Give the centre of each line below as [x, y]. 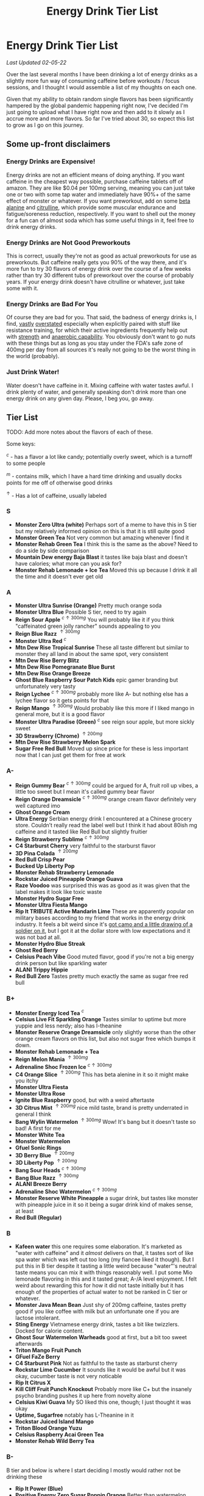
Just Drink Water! [33, 372]
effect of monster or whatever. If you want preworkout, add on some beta [98, 201]
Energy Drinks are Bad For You [52, 304]
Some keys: [21, 444]
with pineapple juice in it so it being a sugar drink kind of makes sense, [104, 1204]
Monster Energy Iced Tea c [49, 1012]
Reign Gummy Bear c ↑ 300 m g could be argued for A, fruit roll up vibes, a [107, 785]
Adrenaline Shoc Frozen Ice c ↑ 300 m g [63, 1066]
